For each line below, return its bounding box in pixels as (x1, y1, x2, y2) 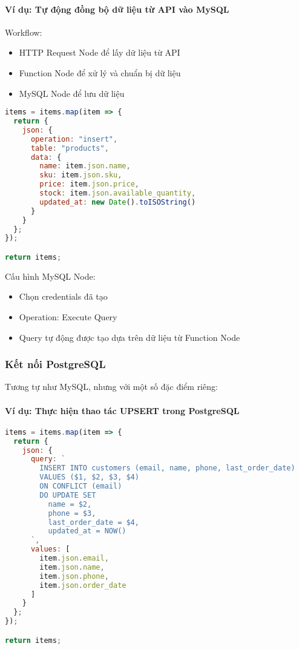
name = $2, (48, 499, 92, 509)
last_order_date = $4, (48, 518, 139, 527)
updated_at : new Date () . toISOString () (39, 197, 196, 206)
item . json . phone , (39, 572, 109, 581)
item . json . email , (39, 554, 109, 563)
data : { (30, 153, 62, 162)
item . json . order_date (39, 581, 126, 590)
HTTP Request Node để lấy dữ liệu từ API (19, 46, 180, 59)
